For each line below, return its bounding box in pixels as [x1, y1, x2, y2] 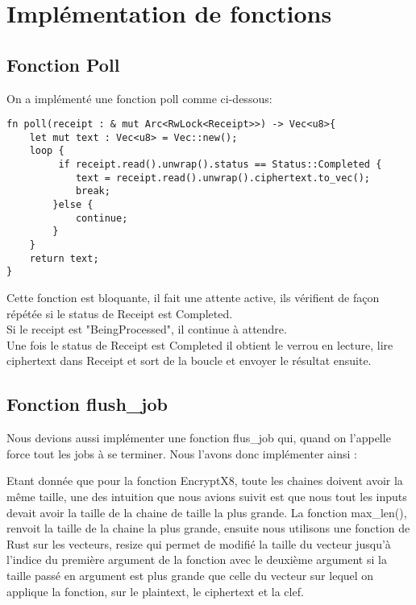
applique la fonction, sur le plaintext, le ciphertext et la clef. [6, 582, 304, 599]
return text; [29, 252, 99, 264]
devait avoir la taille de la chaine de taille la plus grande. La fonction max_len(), [6, 503, 407, 520]
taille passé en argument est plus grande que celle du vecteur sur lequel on [6, 566, 374, 583]
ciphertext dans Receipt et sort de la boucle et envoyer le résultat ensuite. [6, 352, 372, 369]
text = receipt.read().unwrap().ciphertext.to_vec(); [75, 172, 371, 184]
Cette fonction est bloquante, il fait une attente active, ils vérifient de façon [6, 289, 380, 306]
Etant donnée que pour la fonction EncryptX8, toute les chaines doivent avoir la [6, 472, 403, 489]
